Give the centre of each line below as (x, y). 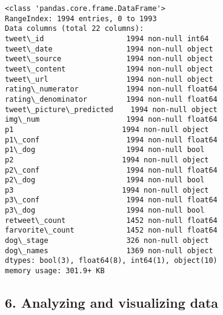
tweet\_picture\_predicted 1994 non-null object (111, 109)
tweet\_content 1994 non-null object (109, 69)
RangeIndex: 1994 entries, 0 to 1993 (81, 18)
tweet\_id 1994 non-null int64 (107, 38)
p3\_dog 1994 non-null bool (105, 211)
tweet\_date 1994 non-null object (109, 49)
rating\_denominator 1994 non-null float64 (111, 99)
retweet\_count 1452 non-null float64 (111, 220)
